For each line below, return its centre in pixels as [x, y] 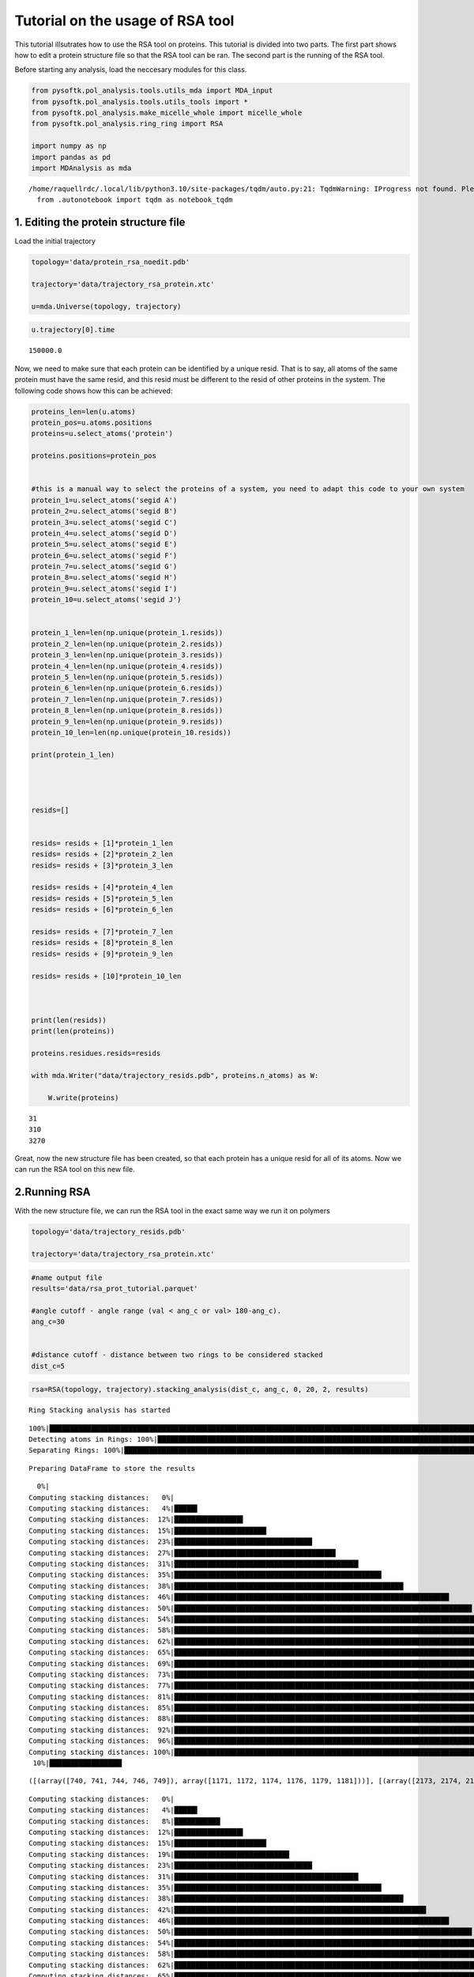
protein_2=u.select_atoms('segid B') [104, 511]
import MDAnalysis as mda [81, 168]
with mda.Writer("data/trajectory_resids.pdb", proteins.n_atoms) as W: [175, 1076]
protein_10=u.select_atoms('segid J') [106, 600]
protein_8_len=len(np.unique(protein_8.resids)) [127, 711]
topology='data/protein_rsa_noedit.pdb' [110, 262]
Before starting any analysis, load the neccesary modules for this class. [131, 70]
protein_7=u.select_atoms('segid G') [104, 567]
